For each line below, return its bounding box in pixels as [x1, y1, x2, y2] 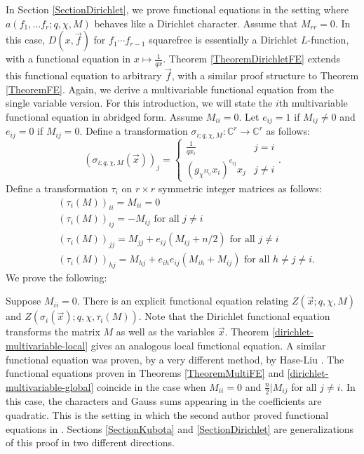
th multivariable [278, 95, 348, 110]
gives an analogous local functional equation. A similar [90, 338, 326, 353]
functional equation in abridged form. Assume [6, 109, 203, 124]
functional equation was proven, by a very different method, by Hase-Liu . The [6, 352, 344, 366]
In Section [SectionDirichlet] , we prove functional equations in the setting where [6, 2, 349, 16]
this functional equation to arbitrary [6, 68, 162, 83]
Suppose [6, 293, 41, 308]
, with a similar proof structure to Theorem [171, 68, 359, 83]
